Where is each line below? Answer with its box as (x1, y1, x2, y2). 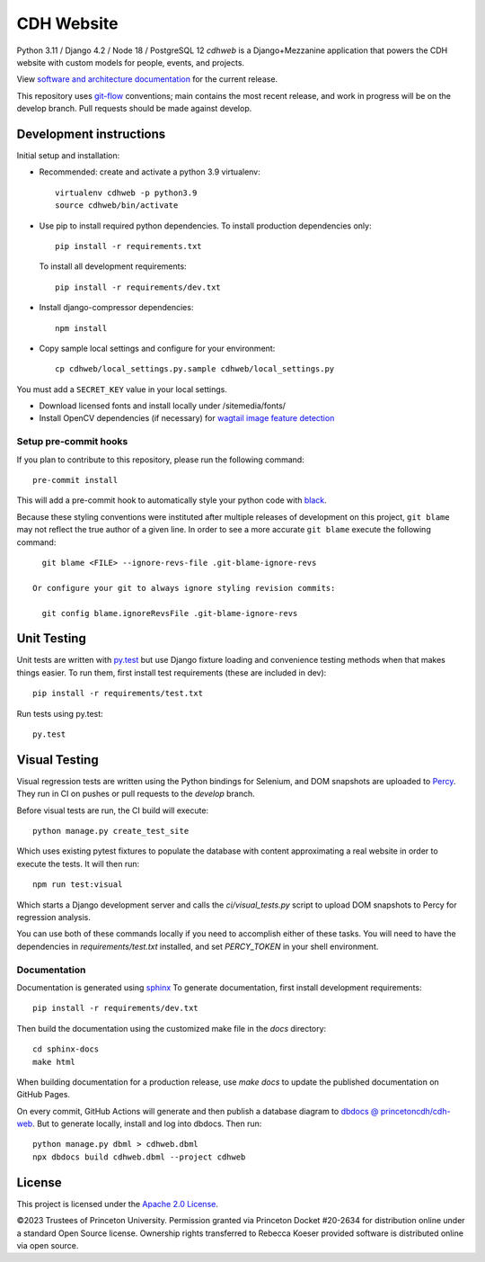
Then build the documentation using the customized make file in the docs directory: (16, 1023, 327, 1034)
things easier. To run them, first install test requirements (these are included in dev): (16, 667, 327, 678)
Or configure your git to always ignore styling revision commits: (32, 583, 336, 593)
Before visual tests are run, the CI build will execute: (16, 805, 209, 816)
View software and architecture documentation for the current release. (16, 74, 278, 85)
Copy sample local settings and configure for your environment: (39, 343, 276, 354)
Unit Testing (16, 631, 87, 647)
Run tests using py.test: (16, 708, 103, 719)
